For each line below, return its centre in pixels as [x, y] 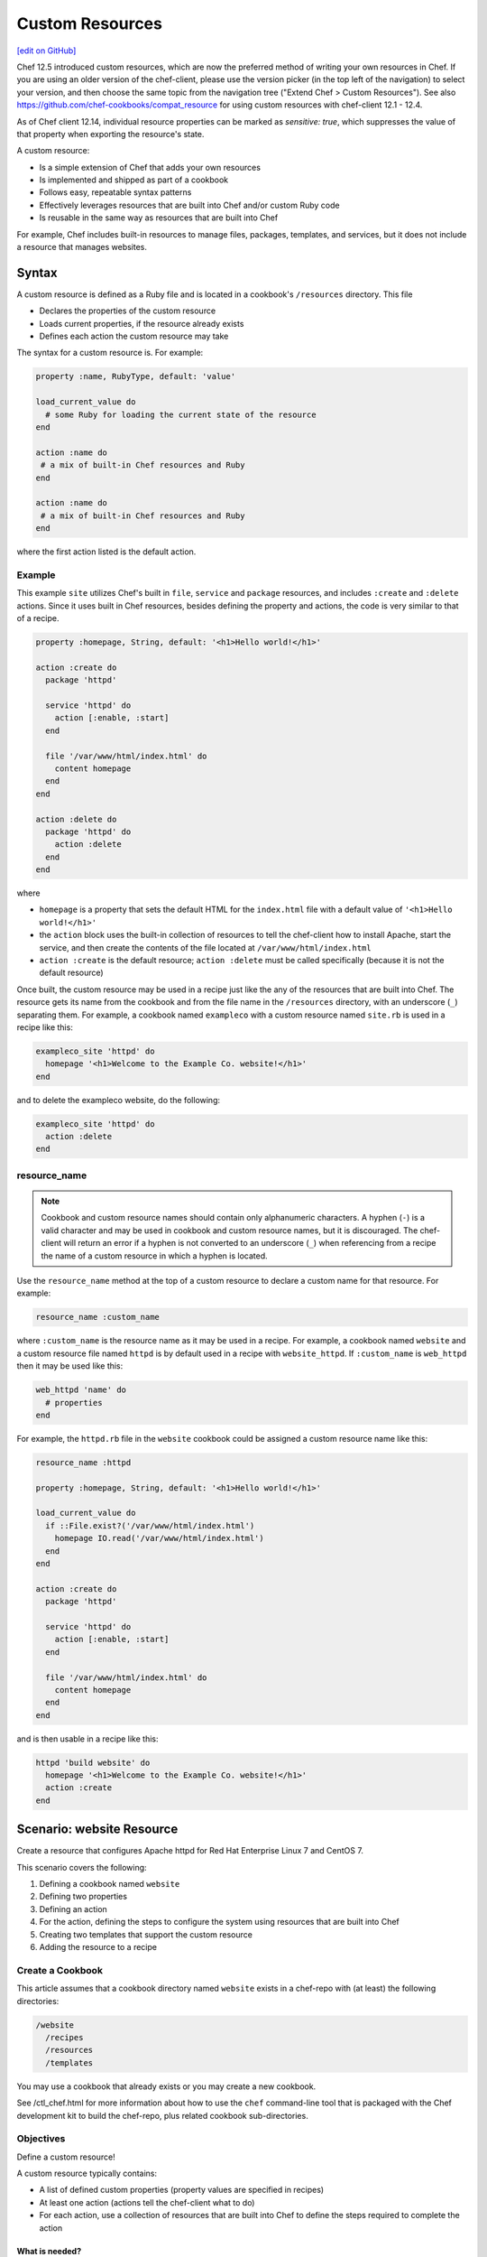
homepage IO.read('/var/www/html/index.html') [160, 1538]
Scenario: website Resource [97, 1830]
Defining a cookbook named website [110, 1884]
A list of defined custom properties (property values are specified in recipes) [182, 2190]
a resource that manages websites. [82, 247]
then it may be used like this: [70, 1366]
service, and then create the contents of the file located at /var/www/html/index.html [205, 947]
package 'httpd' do [88, 831]
